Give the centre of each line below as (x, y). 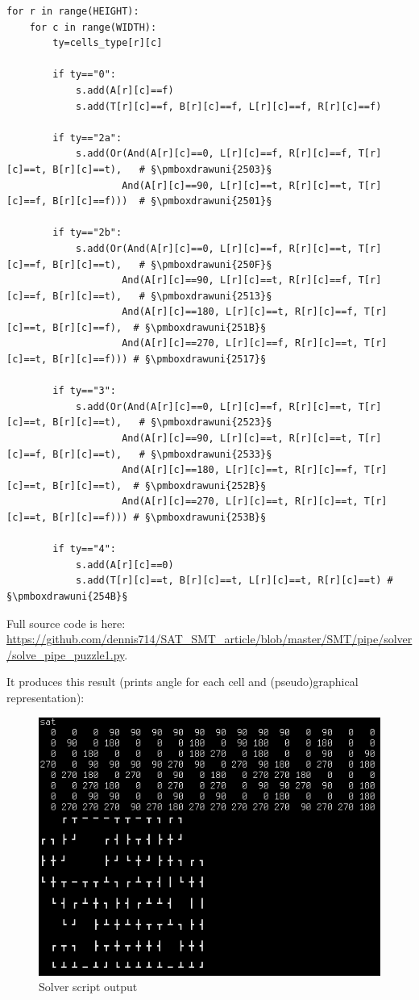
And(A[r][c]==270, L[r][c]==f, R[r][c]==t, (240, 343)
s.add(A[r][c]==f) (124, 90)
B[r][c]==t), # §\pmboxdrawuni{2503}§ (162, 169)
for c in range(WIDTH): (93, 27)
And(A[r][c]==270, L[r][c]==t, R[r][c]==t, (240, 502)
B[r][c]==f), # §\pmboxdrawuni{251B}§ (160, 327)
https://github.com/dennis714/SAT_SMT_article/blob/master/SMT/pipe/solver (209, 639)
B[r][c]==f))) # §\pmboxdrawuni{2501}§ (162, 201)
